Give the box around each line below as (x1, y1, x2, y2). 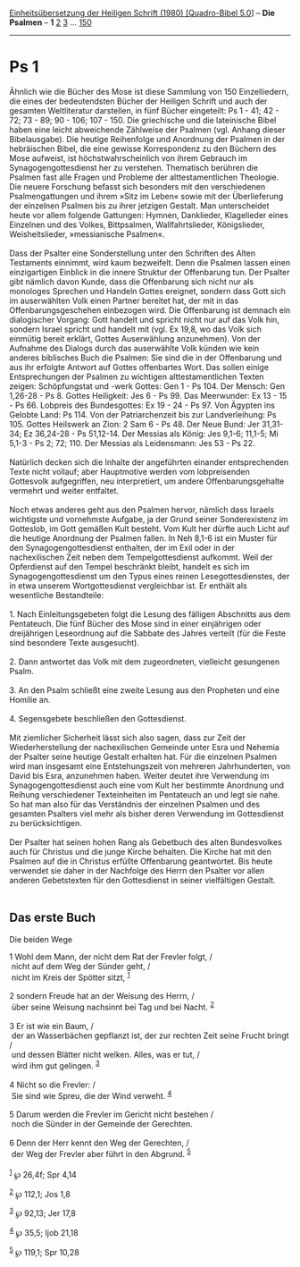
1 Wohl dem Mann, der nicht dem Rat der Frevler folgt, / (9, 951, 212, 962)
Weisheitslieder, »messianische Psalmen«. (9, 228, 165, 240)
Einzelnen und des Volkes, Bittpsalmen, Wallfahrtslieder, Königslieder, (9, 219, 265, 230)
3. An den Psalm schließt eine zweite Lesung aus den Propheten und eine (9, 684, 279, 696)
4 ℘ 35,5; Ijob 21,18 (9, 1226, 79, 1237)
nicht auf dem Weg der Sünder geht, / (11, 960, 151, 971)
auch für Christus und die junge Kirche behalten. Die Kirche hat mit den (9, 846, 272, 857)
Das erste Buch (9, 910, 96, 925)
